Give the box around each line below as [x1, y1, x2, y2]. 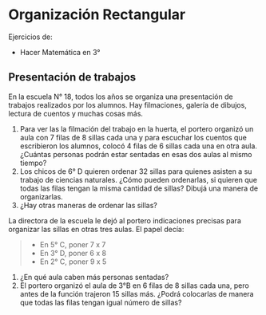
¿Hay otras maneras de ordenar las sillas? [19, 200, 157, 210]
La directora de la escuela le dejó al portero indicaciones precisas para [8, 215, 241, 225]
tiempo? [19, 158, 47, 167]
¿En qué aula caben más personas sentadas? [19, 272, 169, 282]
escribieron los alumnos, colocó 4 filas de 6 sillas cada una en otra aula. [19, 141, 258, 151]
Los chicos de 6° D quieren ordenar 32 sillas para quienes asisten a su [19, 166, 252, 176]
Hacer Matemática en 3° [19, 47, 101, 57]
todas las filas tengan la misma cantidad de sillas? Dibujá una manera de [19, 183, 258, 193]
